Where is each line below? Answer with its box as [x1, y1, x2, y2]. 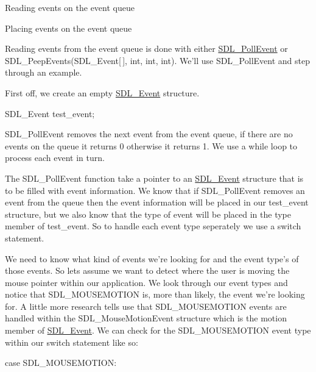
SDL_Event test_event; [5, 107, 95, 120]
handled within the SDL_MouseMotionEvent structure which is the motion [5, 312, 287, 324]
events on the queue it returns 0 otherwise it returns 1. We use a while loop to [5, 139, 298, 152]
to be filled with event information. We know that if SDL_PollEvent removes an [5, 184, 305, 196]
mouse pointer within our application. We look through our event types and [5, 276, 288, 288]
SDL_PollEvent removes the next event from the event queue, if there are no [5, 127, 293, 140]
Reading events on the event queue [5, 1, 135, 13]
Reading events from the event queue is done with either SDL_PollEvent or [5, 42, 288, 55]
